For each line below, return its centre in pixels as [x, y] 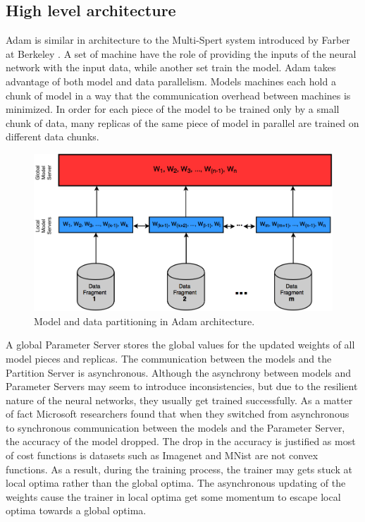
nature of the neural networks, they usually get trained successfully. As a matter [179, 400]
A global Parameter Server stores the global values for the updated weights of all [180, 345]
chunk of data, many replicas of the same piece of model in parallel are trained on [182, 122]
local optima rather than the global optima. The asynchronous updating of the [176, 483]
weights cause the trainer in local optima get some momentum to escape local [173, 496]
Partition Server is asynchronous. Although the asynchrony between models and [179, 372]
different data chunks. [52, 136]
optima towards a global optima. [76, 510]
